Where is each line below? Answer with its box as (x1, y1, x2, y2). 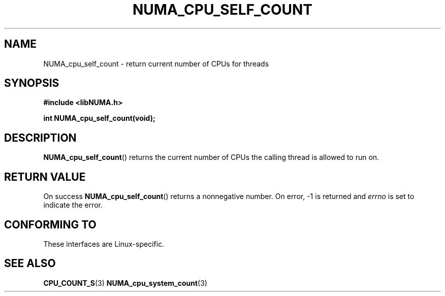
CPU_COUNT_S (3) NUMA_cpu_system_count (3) (43, 278, 207, 287)
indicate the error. (43, 201, 103, 210)
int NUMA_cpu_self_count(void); (43, 114, 155, 123)
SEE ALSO (4, 257, 56, 270)
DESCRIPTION (4, 131, 77, 144)
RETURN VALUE (4, 170, 86, 183)
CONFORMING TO (4, 218, 97, 231)
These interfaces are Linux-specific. (43, 239, 165, 248)
